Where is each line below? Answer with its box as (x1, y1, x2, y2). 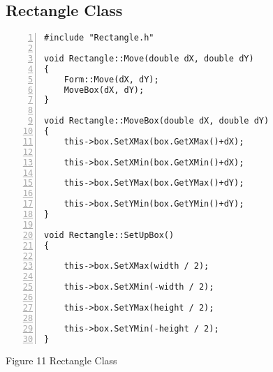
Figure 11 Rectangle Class (6, 353, 117, 368)
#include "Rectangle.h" (44, 33, 154, 43)
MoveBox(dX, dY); (64, 84, 145, 95)
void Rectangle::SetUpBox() (44, 230, 175, 240)
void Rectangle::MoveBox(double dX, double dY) (44, 116, 270, 126)
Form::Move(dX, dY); (64, 74, 159, 84)
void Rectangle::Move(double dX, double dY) (44, 53, 254, 64)
